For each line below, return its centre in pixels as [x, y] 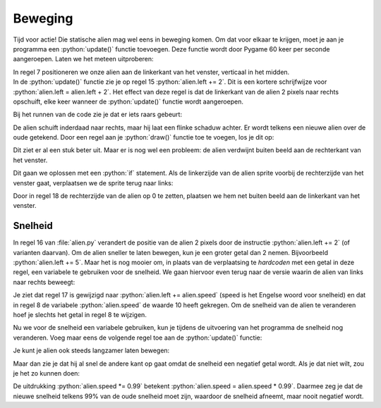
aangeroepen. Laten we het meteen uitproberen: [84, 59]
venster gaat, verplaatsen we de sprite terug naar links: [93, 183]
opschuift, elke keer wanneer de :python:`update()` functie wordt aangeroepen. [128, 101]
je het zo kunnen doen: [47, 373]
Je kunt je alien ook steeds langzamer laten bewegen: [91, 351]
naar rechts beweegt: [44, 282]
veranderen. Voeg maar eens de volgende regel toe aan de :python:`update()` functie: [138, 338]
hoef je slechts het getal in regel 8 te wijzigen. [80, 315]
